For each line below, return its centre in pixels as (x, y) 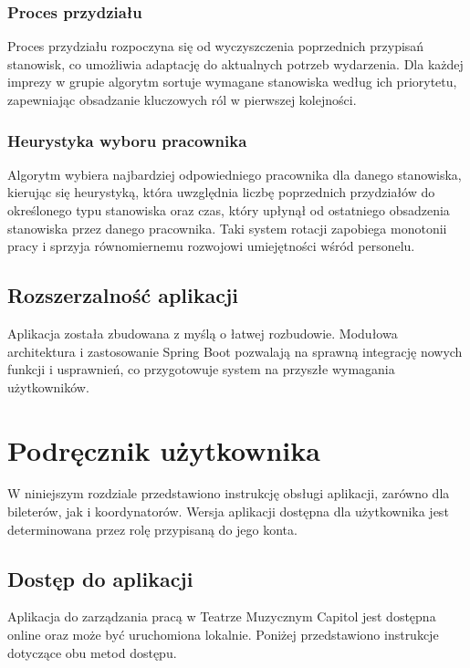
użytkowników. (48, 386)
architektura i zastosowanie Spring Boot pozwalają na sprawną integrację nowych (235, 351)
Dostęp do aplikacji (100, 578)
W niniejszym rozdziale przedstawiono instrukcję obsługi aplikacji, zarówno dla (229, 493)
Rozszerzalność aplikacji (123, 295)
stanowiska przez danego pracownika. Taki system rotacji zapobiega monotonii (227, 228)
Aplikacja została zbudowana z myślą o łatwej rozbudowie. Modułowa (203, 333)
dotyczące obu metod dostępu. (92, 652)
